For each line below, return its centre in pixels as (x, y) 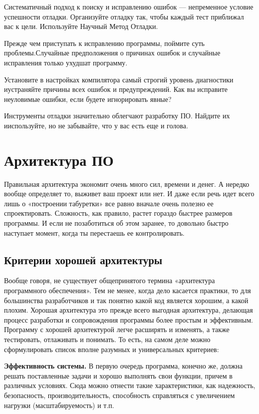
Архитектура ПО (59, 160)
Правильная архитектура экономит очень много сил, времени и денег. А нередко (127, 184)
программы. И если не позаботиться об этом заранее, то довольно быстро (116, 223)
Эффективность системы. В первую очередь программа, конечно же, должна (123, 366)
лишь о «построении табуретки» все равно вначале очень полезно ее (109, 203)
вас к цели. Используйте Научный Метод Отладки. (81, 26)
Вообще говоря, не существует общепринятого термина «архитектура (110, 280)
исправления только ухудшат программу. (66, 62)
